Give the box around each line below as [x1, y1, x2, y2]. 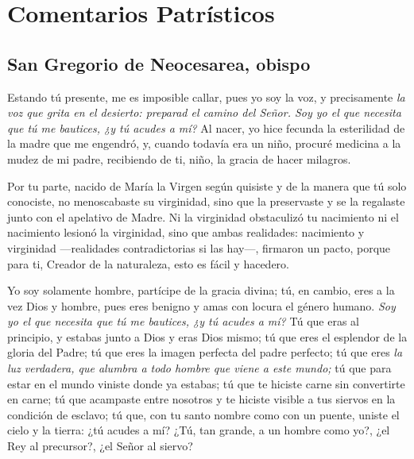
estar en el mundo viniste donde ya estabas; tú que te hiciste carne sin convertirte [7, 375, 405, 391]
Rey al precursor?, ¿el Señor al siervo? [7, 438, 193, 454]
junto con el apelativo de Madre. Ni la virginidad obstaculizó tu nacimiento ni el [7, 208, 399, 225]
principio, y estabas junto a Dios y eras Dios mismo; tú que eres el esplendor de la [7, 328, 408, 345]
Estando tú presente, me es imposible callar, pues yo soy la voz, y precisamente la [7, 88, 405, 105]
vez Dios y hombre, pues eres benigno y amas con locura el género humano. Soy [7, 297, 396, 314]
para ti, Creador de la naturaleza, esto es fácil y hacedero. [7, 255, 289, 272]
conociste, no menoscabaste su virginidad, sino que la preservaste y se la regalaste [7, 193, 405, 210]
